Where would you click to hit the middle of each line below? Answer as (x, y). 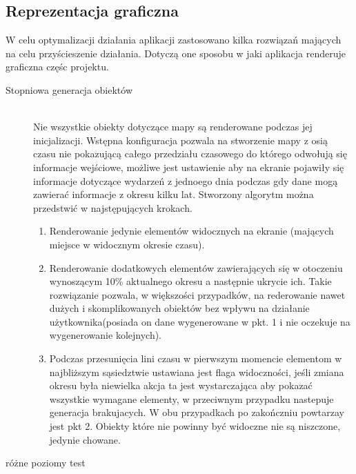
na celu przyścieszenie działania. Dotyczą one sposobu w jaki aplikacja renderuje (176, 53)
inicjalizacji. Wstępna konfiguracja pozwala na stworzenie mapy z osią (180, 140)
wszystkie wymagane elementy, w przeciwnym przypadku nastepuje (191, 398)
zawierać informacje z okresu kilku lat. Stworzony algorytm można (174, 194)
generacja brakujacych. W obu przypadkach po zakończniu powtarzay (197, 412)
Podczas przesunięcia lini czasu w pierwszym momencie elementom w (196, 358)
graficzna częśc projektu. (57, 67)
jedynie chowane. (85, 439)
